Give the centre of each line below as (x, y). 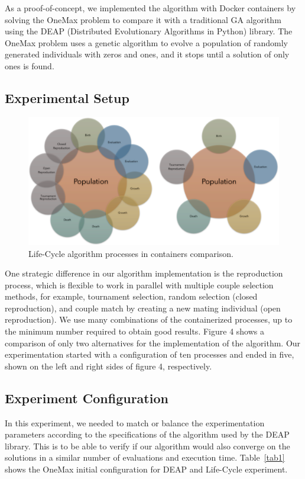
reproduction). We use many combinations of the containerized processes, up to (149, 319)
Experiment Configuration (87, 398)
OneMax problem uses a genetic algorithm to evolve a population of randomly (147, 42)
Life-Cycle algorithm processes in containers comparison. (131, 253)
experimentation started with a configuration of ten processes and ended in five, (150, 354)
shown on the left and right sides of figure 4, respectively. (108, 366)
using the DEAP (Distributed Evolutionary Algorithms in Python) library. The (149, 31)
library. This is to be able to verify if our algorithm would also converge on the (147, 446)
